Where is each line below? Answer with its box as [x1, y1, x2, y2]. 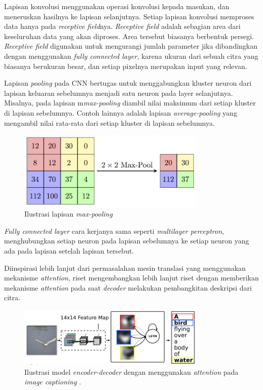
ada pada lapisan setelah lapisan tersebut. [4, 245, 134, 256]
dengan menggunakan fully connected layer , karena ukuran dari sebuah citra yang [4, 50, 258, 61]
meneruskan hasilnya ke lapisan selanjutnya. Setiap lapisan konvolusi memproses [4, 11, 254, 21]
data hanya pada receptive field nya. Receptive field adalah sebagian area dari [4, 21, 241, 31]
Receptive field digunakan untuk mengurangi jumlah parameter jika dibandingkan [4, 41, 258, 51]
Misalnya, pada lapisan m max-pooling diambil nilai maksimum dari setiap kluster [4, 97, 256, 108]
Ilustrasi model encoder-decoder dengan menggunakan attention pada [24, 366, 239, 377]
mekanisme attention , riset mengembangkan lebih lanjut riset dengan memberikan [4, 272, 259, 283]
